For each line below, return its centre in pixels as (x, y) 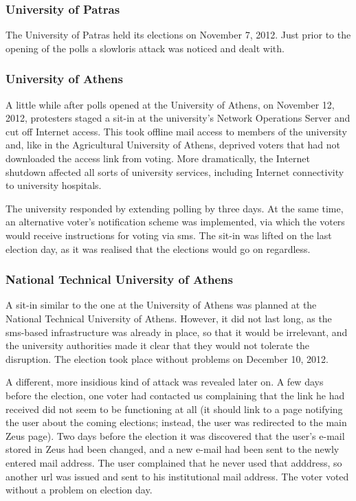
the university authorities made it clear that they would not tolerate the (158, 345)
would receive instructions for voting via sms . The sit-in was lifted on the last (169, 235)
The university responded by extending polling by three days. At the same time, (175, 208)
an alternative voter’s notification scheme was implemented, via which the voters (175, 222)
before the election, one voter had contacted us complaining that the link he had (175, 395)
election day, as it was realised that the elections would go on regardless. (158, 248)
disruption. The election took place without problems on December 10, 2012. (167, 358)
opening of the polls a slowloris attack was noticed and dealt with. (145, 48)
